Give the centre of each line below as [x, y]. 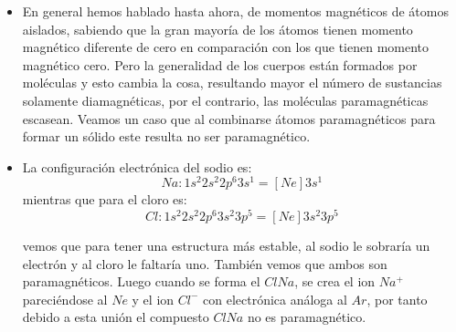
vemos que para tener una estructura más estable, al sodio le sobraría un [226, 246]
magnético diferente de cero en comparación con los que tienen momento [226, 47]
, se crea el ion [335, 281]
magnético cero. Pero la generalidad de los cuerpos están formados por [220, 64]
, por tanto [397, 299]
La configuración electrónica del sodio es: [137, 166]
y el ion [153, 299]
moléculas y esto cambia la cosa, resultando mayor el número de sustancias [232, 83]
